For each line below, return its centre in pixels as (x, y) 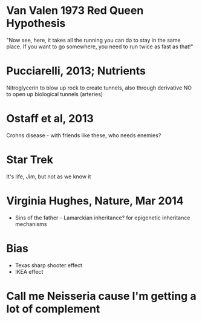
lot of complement (53, 309)
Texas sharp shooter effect (49, 265)
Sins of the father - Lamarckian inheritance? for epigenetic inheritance (103, 218)
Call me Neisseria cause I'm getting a (101, 296)
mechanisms (31, 224)
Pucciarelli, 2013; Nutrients (76, 71)
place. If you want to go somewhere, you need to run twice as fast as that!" (100, 47)
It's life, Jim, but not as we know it (49, 177)
